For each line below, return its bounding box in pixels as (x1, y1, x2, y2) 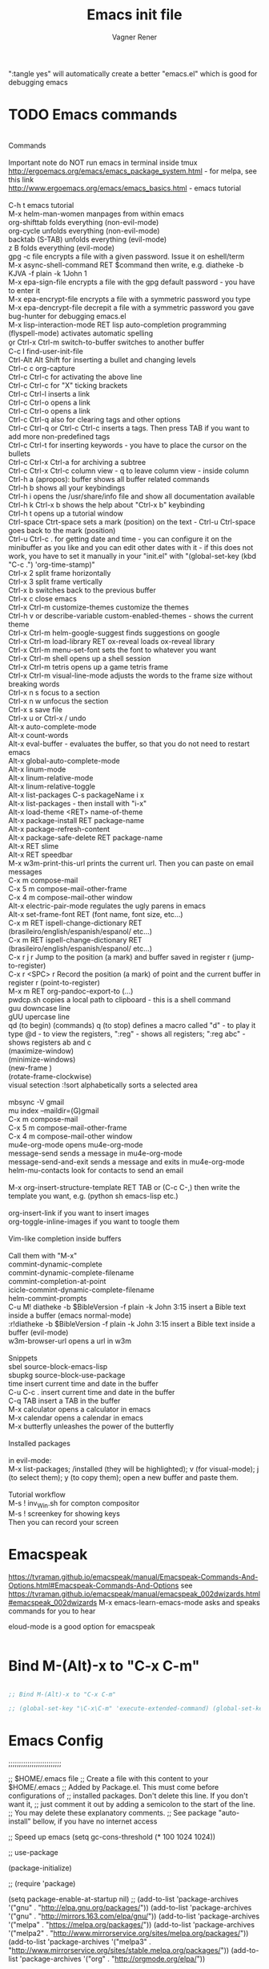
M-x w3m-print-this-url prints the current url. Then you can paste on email (8, 858, 255, 868)
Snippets (8, 1353, 38, 1363)
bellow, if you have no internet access (32, 1816, 158, 1826)
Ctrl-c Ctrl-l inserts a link (8, 389, 90, 398)
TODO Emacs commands (8, 106, 178, 124)
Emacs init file (86, 6, 183, 24)
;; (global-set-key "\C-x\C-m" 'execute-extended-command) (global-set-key (8, 1705, 267, 1713)
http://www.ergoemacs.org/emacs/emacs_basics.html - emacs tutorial (8, 183, 242, 193)
